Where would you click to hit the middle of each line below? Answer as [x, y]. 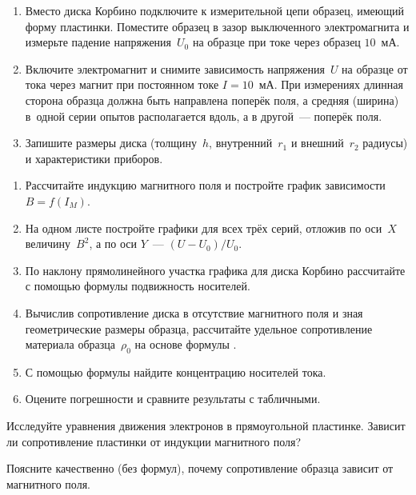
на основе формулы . [186, 344]
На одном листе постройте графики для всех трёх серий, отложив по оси [204, 228]
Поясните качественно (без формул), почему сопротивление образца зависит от [200, 468]
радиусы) [385, 143]
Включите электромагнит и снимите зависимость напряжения [175, 68]
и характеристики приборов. [94, 158]
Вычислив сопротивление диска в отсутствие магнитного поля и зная [194, 312]
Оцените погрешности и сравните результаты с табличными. [173, 399]
